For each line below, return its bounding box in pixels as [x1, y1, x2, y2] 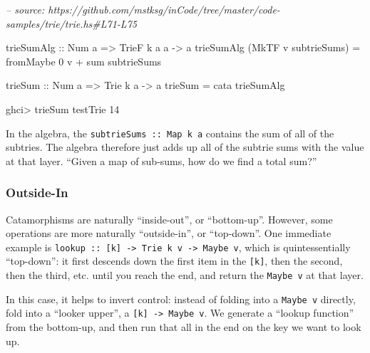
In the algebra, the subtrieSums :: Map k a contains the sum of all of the [6, 125, 334, 140]
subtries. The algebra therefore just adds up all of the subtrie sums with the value [6, 139, 364, 154]
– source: [6, 2, 45, 16]
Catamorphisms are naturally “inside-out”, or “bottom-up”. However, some [6, 211, 333, 226]
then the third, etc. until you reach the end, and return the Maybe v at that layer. [6, 268, 364, 283]
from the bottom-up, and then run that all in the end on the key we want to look [6, 320, 361, 334]
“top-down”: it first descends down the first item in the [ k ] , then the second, [6, 253, 343, 268]
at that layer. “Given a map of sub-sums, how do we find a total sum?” [6, 153, 317, 168]
